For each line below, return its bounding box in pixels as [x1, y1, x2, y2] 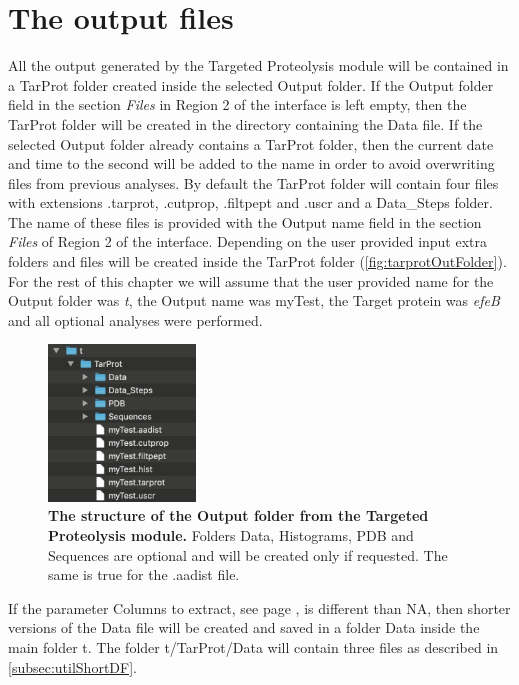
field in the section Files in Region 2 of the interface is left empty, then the [8, 94, 467, 115]
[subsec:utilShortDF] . [8, 656, 137, 677]
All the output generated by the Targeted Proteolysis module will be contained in [8, 55, 509, 76]
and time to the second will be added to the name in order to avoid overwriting [8, 153, 495, 174]
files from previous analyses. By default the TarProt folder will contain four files [8, 172, 499, 193]
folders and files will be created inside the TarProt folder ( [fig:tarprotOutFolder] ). [8, 251, 507, 272]
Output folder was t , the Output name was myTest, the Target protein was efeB [8, 290, 500, 311]
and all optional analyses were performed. [8, 309, 263, 330]
